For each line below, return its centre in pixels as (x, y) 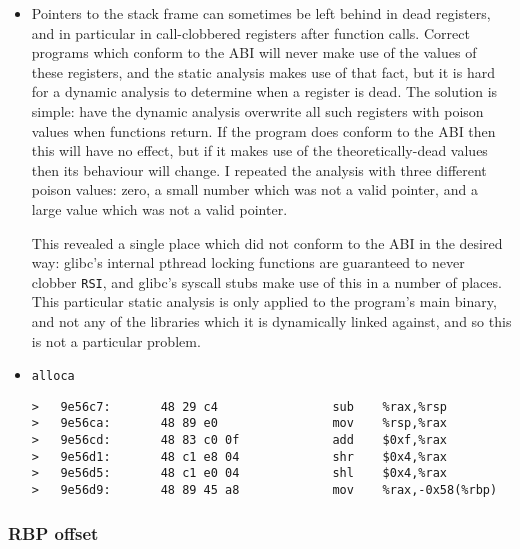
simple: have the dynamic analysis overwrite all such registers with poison (257, 110)
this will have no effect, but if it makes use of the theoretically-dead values (259, 150)
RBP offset (53, 532)
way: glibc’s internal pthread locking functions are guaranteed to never (248, 262)
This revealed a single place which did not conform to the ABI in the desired (267, 242)
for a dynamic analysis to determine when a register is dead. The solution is (264, 91)
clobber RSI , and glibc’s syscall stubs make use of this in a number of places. (266, 281)
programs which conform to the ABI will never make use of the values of (254, 52)
